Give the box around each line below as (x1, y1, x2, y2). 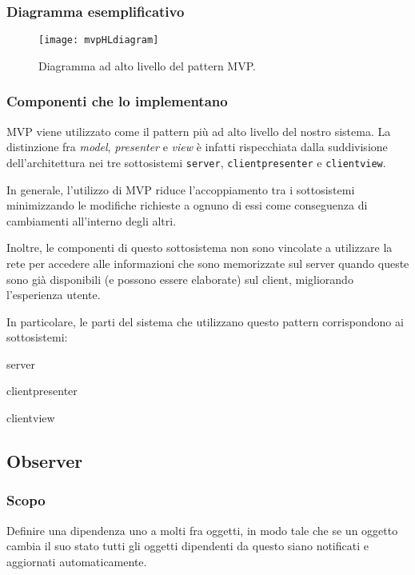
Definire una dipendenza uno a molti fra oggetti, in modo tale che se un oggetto (6, 521, 398, 538)
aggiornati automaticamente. (6, 553, 147, 569)
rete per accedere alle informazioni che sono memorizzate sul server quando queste (6, 254, 409, 271)
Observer (6, 449, 83, 473)
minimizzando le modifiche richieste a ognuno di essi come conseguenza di (6, 197, 368, 214)
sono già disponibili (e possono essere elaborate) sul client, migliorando (6, 270, 353, 287)
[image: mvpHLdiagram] (38, 34, 159, 46)
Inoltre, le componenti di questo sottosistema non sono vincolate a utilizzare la (6, 239, 393, 256)
